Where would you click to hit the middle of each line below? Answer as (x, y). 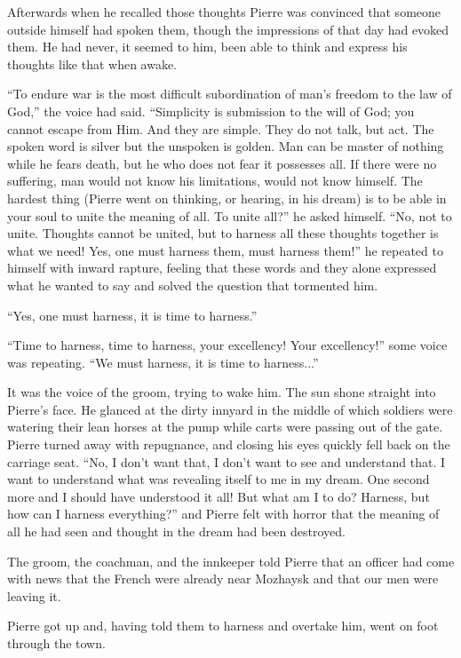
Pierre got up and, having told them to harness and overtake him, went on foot (223, 626)
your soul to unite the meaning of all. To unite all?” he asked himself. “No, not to (230, 215)
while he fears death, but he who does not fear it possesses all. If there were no (222, 163)
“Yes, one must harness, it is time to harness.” (132, 315)
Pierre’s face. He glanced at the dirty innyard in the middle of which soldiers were (230, 409)
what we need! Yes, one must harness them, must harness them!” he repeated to (225, 250)
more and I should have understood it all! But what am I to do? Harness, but (219, 496)
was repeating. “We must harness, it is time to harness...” (163, 362)
